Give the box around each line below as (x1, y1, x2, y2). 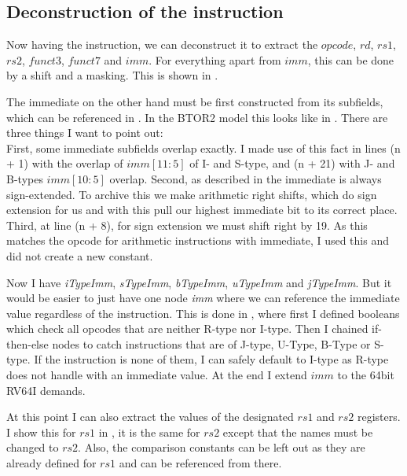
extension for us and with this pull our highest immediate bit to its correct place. (6, 201, 398, 218)
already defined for (6, 455, 97, 471)
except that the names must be (222, 423, 373, 440)
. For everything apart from (148, 51, 281, 68)
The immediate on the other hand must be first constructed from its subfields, (6, 93, 383, 109)
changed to (6, 439, 59, 456)
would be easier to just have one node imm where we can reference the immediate (6, 290, 400, 306)
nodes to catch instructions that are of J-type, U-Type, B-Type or (52, 335, 371, 352)
